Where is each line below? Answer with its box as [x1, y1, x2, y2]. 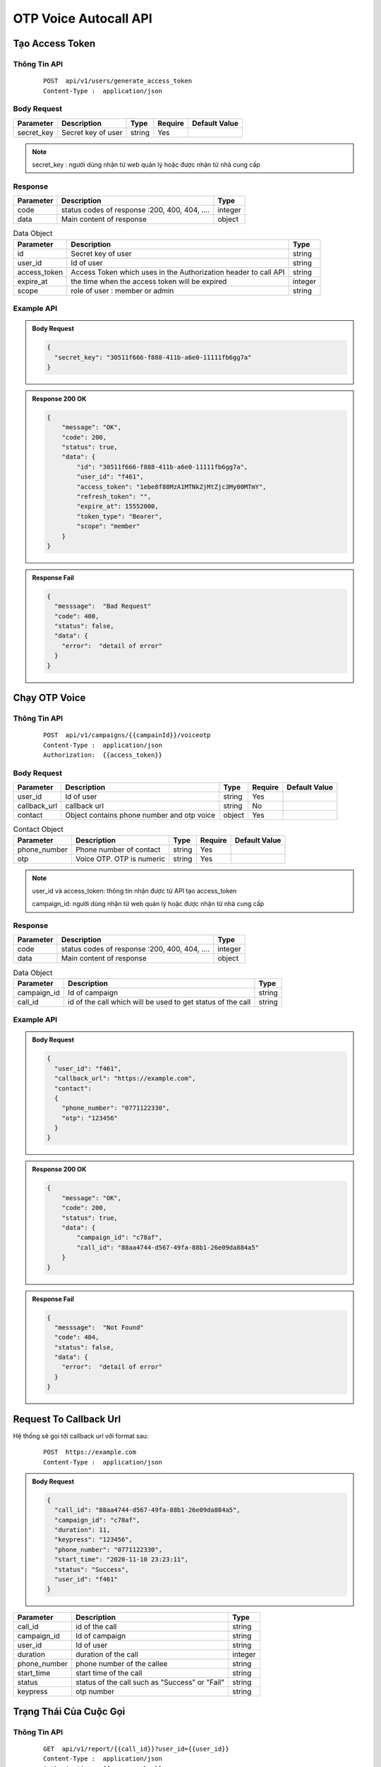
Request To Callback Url [13, 1413, 121, 1425]
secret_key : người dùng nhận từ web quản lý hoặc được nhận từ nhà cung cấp [32, 160, 260, 169]
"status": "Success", [54, 1566, 130, 1573]
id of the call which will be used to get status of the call [68, 997, 251, 1006]
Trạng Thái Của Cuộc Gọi [13, 1706, 126, 1718]
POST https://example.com [43, 1448, 137, 1456]
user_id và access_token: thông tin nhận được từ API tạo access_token [32, 886, 237, 895]
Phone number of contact [75, 845, 161, 855]
